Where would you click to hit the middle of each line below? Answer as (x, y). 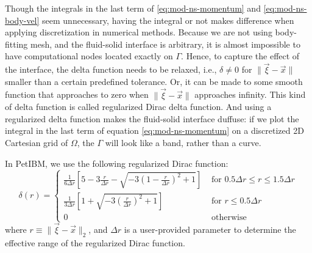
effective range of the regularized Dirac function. (95, 242)
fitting (16, 44)
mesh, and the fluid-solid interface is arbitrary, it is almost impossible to (165, 44)
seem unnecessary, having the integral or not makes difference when (168, 20)
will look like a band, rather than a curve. (183, 142)
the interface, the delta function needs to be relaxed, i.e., (111, 69)
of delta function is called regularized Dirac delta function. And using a (138, 107)
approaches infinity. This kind (250, 94)
